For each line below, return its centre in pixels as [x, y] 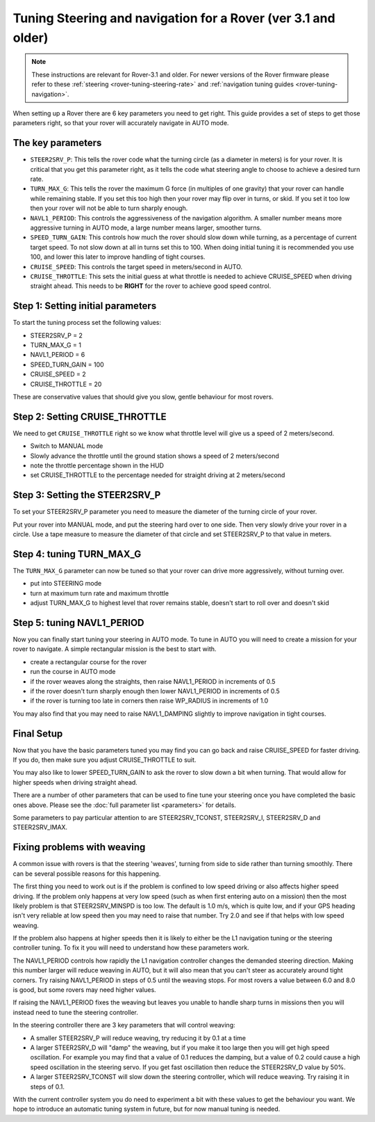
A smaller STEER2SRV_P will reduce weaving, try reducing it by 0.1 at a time [138, 1038]
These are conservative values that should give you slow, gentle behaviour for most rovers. [143, 396]
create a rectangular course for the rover [89, 662]
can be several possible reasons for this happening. [87, 874]
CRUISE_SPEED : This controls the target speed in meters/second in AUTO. [136, 266]
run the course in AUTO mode [73, 672]
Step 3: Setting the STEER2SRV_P [87, 495]
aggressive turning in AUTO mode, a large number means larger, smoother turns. [146, 227]
